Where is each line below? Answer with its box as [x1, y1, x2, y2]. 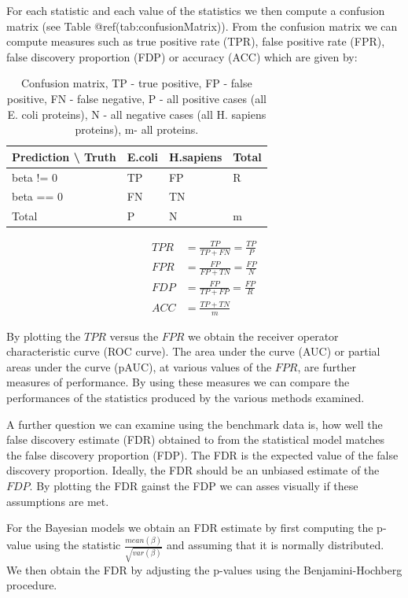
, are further [297, 358, 356, 375]
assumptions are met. [6, 493, 109, 509]
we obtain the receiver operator [188, 327, 339, 344]
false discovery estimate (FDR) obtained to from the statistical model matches [6, 431, 384, 448]
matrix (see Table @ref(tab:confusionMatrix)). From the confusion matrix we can [6, 17, 398, 34]
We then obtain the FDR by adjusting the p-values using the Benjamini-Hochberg [6, 561, 402, 578]
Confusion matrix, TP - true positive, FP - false [21, 75, 252, 91]
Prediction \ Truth [12, 148, 116, 164]
